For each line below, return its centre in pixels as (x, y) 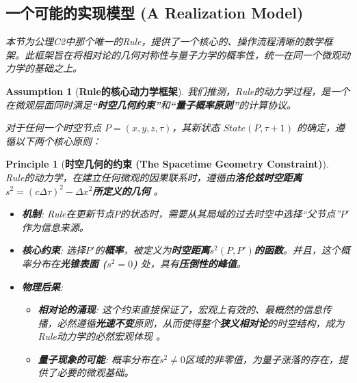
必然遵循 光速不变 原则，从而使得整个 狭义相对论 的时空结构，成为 (201, 322)
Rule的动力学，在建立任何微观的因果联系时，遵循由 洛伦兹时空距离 (154, 177)
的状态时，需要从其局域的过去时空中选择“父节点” (230, 214)
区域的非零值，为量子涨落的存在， (262, 359)
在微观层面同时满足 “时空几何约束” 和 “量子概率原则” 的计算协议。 (151, 104)
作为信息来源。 (55, 227)
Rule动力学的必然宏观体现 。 (102, 336)
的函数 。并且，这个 (297, 250)
